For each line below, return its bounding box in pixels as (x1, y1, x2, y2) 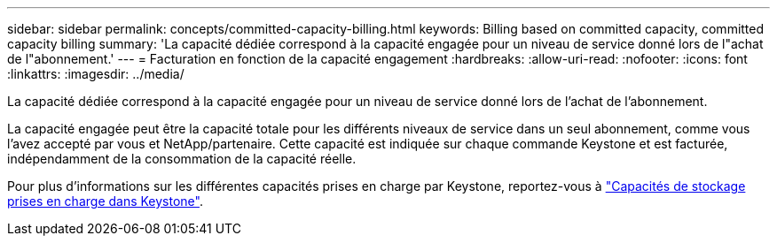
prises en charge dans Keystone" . (7, 194, 203, 209)
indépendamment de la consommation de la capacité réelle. (7, 151, 357, 166)
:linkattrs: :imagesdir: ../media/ (7, 66, 184, 81)
